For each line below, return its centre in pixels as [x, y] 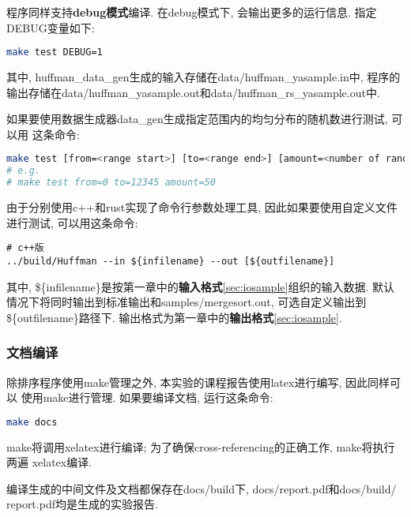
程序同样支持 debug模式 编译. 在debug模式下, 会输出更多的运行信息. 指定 [192, 12]
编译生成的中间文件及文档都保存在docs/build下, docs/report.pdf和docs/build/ [202, 488]
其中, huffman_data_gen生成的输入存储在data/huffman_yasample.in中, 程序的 [204, 77]
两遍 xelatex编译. [49, 462]
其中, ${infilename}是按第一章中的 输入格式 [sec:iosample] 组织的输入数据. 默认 [200, 286]
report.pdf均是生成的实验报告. [82, 504]
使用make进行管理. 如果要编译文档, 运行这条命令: [147, 397]
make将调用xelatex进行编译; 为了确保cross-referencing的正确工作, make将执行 [201, 446]
